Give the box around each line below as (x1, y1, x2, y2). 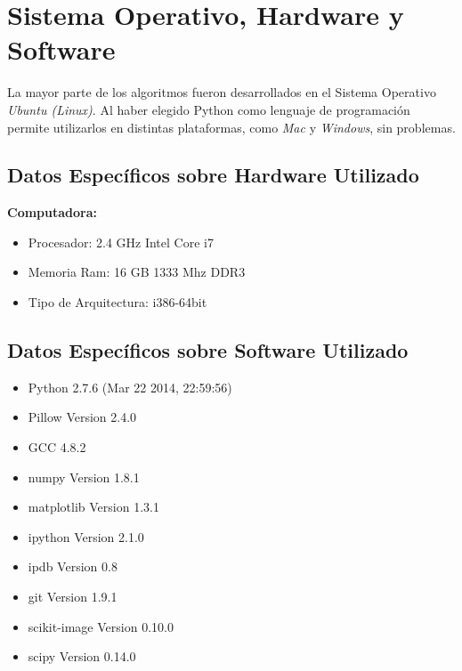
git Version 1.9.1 (28, 587, 118, 606)
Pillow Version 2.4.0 (28, 408, 137, 426)
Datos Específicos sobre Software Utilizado (7, 336, 409, 364)
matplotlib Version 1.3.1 (28, 497, 159, 516)
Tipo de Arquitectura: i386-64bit (28, 293, 207, 311)
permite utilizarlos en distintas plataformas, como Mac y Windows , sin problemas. (7, 117, 456, 136)
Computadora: (7, 203, 97, 222)
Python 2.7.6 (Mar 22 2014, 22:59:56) (28, 377, 232, 396)
